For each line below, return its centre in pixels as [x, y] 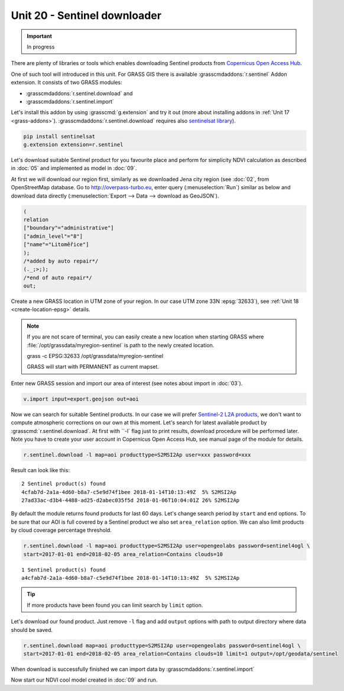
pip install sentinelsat [59, 136]
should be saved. [32, 629]
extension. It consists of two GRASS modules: [66, 82]
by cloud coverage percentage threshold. [61, 530]
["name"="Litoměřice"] [56, 245]
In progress [41, 47]
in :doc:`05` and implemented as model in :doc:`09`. [74, 168]
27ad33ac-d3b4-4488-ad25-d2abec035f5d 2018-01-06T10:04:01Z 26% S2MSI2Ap [131, 501]
